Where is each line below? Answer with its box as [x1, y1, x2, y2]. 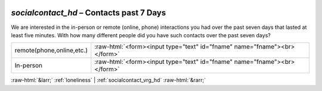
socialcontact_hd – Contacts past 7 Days [11, 8, 166, 18]
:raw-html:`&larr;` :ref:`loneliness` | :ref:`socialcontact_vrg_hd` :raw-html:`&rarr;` [11, 77, 206, 84]
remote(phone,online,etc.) [14, 46, 88, 54]
